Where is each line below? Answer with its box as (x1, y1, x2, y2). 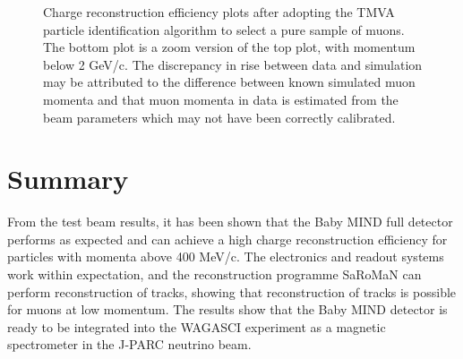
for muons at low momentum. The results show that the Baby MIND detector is (7, 300, 448, 319)
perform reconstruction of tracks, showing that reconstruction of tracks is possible (7, 282, 457, 301)
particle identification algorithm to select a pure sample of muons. (43, 20, 405, 38)
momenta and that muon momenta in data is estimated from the (43, 90, 399, 108)
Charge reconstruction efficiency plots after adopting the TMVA (43, 3, 395, 21)
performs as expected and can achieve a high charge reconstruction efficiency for (7, 229, 448, 248)
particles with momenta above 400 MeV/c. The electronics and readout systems (7, 247, 444, 266)
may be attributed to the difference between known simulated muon (43, 73, 416, 91)
